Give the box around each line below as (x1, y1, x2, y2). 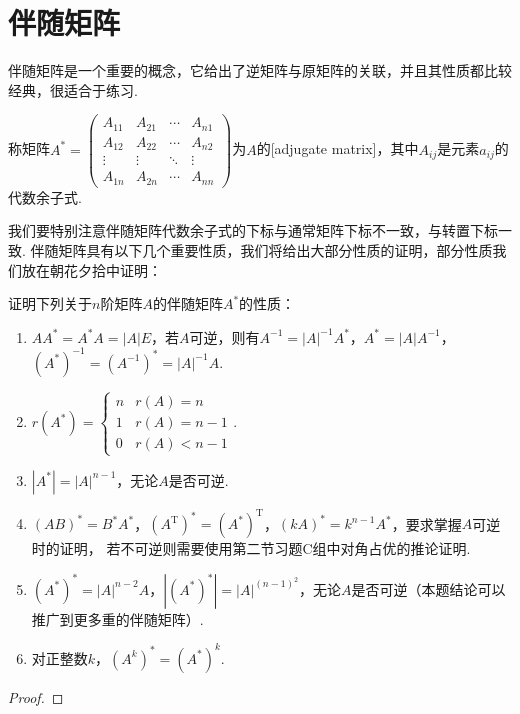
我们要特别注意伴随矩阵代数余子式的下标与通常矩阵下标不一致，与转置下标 (8, 220, 498, 241)
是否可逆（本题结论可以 (351, 578, 506, 599)
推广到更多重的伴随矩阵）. (31, 608, 204, 629)
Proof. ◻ (8, 686, 64, 707)
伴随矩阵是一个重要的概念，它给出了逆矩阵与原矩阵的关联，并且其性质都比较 (8, 60, 512, 81)
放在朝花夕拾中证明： (21, 259, 162, 280)
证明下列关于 (8, 293, 92, 314)
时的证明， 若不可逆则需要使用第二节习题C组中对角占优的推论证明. (31, 538, 471, 559)
